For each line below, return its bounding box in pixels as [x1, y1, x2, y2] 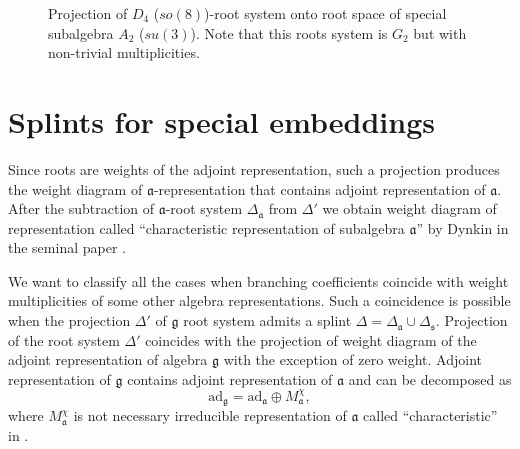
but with [413, 22, 467, 43]
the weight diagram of [8, 178, 143, 199]
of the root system [8, 329, 120, 350]
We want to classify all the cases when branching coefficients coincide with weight [8, 270, 509, 291]
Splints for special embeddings [8, 100, 435, 141]
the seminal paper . [8, 237, 126, 258]
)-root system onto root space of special [204, 3, 447, 23]
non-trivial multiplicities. [48, 42, 200, 63]
